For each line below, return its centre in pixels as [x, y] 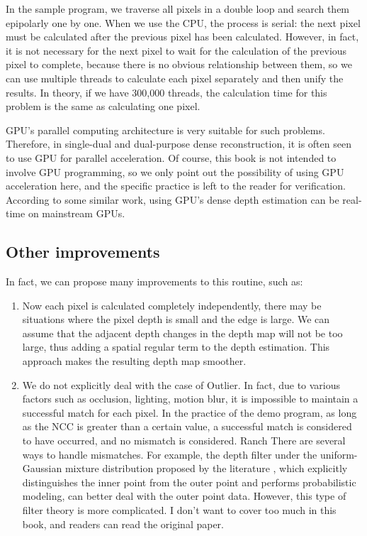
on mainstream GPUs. [77, 213]
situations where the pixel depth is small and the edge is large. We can [176, 319]
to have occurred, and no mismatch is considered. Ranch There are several [184, 441]
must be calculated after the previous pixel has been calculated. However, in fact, [182, 37]
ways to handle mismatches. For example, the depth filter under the [170, 454]
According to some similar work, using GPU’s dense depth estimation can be [173, 199]
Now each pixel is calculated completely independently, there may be [172, 305]
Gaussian [42, 468]
